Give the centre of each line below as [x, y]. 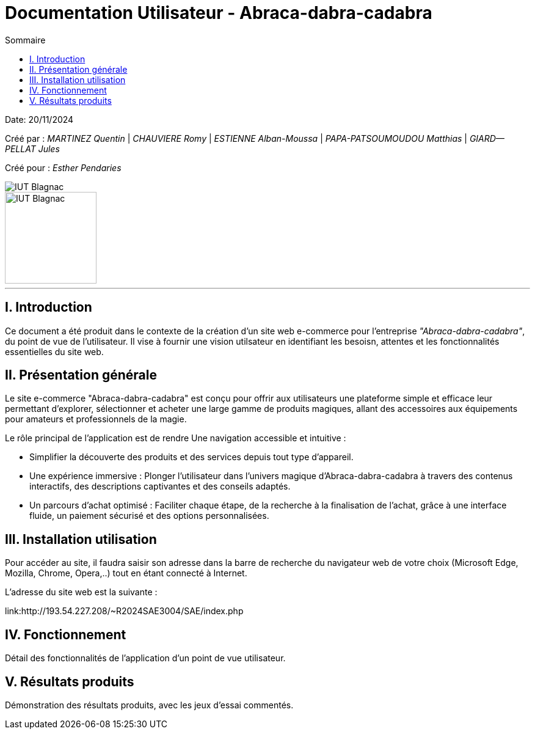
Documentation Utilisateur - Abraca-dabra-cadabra [219, 13]
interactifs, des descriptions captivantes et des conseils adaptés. [160, 486]
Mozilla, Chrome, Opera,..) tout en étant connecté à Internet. [126, 573]
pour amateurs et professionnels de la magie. [96, 419]
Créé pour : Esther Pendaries [63, 167]
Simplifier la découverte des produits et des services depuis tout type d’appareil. [191, 457]
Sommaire [25, 40]
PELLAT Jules [32, 149]
